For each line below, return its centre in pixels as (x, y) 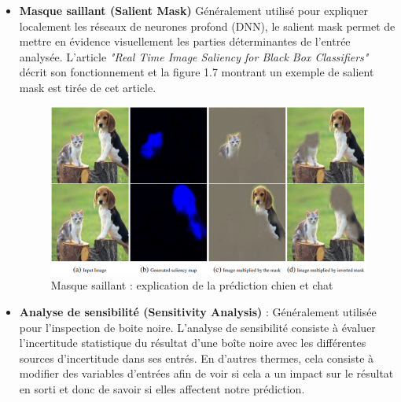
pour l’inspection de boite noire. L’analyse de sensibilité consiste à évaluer (197, 327)
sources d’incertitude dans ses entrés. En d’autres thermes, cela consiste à (197, 358)
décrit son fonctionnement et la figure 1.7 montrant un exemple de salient (197, 72)
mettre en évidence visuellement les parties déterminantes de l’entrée (185, 41)
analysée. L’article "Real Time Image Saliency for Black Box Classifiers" (194, 56)
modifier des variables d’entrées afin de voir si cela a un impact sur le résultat (206, 373)
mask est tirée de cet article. (88, 87)
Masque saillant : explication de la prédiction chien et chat (192, 285)
